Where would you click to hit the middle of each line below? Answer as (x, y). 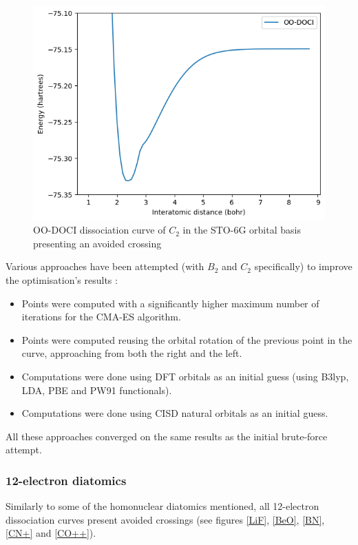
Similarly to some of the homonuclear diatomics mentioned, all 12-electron (162, 506)
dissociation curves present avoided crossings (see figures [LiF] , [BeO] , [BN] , (165, 519)
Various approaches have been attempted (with (105, 266)
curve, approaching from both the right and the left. (132, 353)
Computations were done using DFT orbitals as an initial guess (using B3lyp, (185, 376)
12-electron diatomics (66, 480)
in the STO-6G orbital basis (242, 230)
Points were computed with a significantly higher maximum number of (170, 303)
